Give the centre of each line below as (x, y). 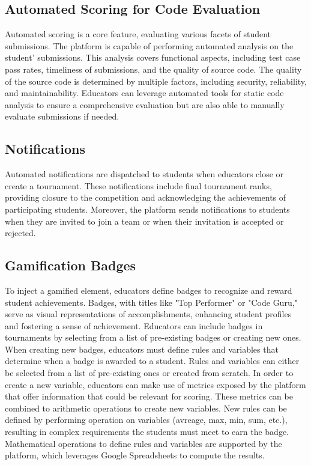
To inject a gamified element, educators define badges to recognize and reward (149, 290)
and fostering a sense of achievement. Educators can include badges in (134, 325)
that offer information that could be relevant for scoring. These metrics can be (149, 396)
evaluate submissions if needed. (62, 116)
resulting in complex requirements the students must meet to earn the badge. (147, 432)
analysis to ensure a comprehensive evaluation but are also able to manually (145, 104)
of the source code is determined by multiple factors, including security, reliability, (156, 81)
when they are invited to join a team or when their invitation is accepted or (144, 221)
